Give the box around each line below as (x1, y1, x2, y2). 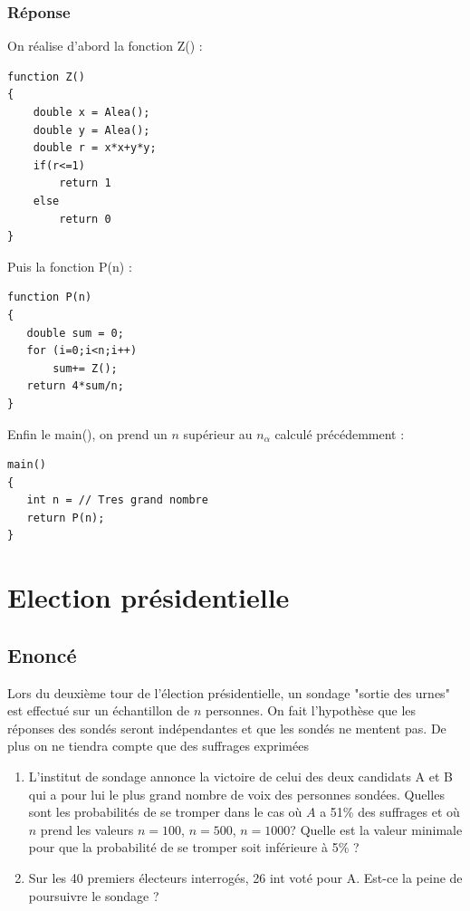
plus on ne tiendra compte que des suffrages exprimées (7, 736, 309, 755)
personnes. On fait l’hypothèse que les (205, 701, 417, 720)
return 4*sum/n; (26, 379, 124, 393)
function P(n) (7, 291, 92, 304)
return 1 (59, 177, 111, 190)
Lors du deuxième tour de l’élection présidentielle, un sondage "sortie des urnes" (7, 683, 450, 702)
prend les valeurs (40, 820, 134, 839)
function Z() (7, 70, 85, 83)
